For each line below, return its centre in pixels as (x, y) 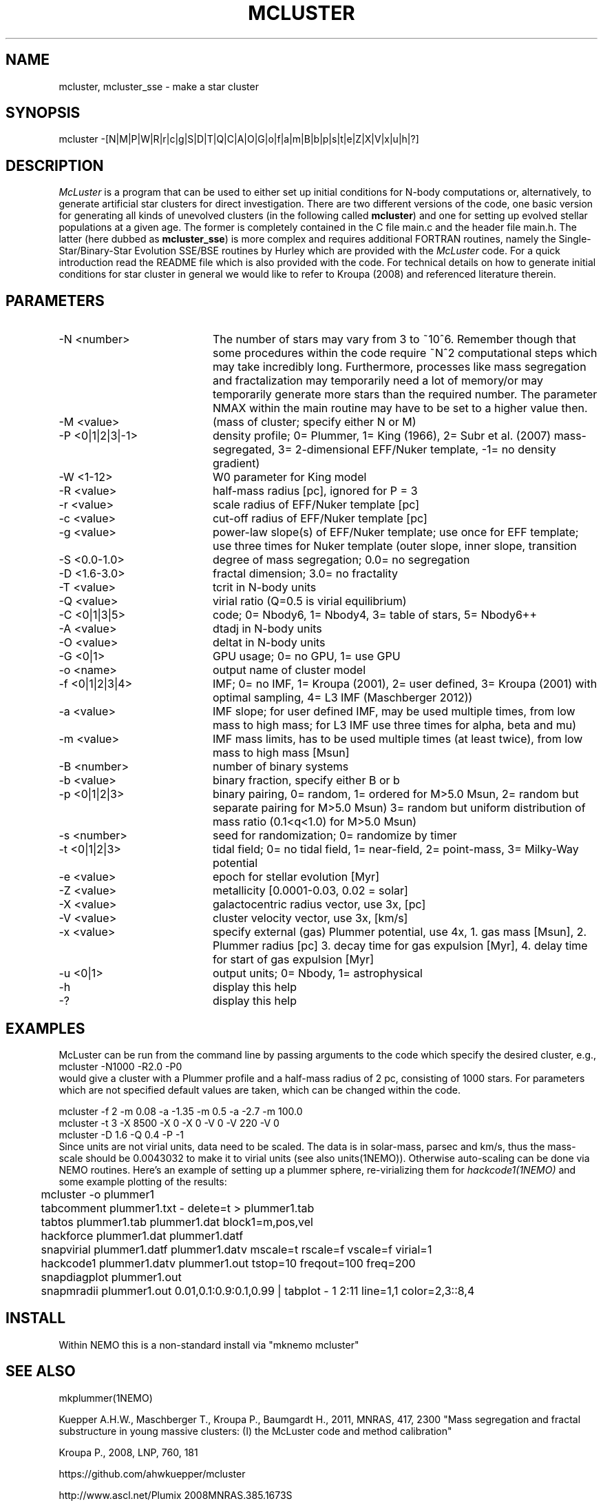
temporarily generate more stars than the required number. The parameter (405, 395)
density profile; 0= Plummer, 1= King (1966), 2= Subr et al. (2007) (382, 436)
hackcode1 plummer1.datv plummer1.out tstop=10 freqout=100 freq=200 (228, 1263)
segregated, (244, 450)
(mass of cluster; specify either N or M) (314, 422)
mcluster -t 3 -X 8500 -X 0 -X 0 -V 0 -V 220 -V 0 (169, 1123)
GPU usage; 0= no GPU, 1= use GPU (306, 656)
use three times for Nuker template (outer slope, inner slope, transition (394, 546)
